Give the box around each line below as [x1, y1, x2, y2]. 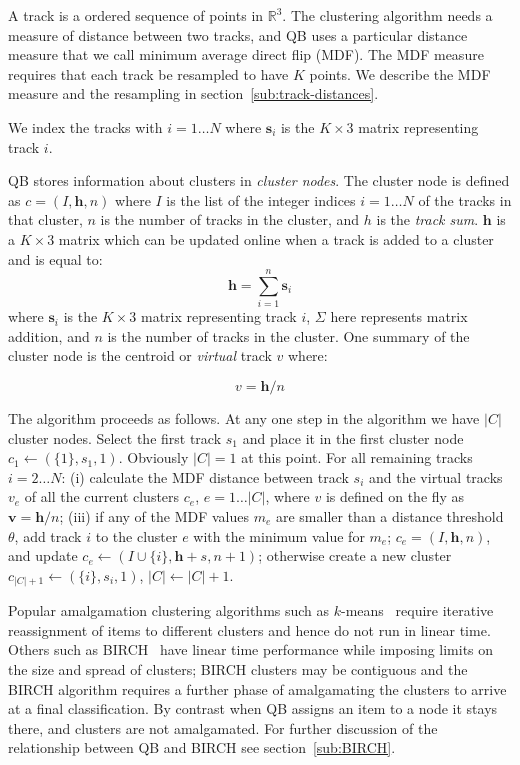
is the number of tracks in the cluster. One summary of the [107, 325, 470, 346]
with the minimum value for [193, 525, 365, 546]
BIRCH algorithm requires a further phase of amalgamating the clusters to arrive [8, 678, 507, 699]
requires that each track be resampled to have [8, 63, 289, 84]
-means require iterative [341, 600, 494, 621]
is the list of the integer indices [166, 189, 356, 210]
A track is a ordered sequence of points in [8, 5, 264, 25]
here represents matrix [330, 306, 468, 327]
